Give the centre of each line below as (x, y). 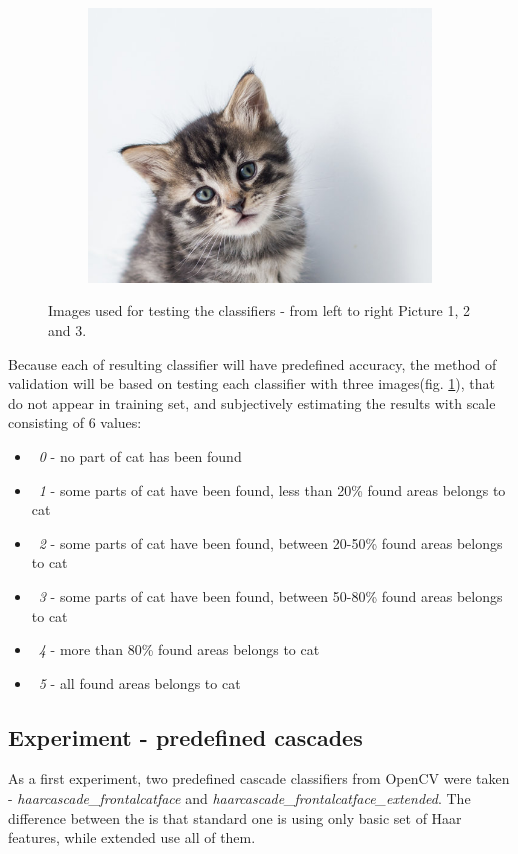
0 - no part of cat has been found (140, 455)
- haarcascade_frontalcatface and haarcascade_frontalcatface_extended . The (239, 798)
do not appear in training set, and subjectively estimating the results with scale (252, 402)
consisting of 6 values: (75, 422)
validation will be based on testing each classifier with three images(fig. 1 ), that (251, 383)
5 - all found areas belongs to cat (139, 682)
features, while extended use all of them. (132, 837)
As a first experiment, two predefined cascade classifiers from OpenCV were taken (259, 778)
